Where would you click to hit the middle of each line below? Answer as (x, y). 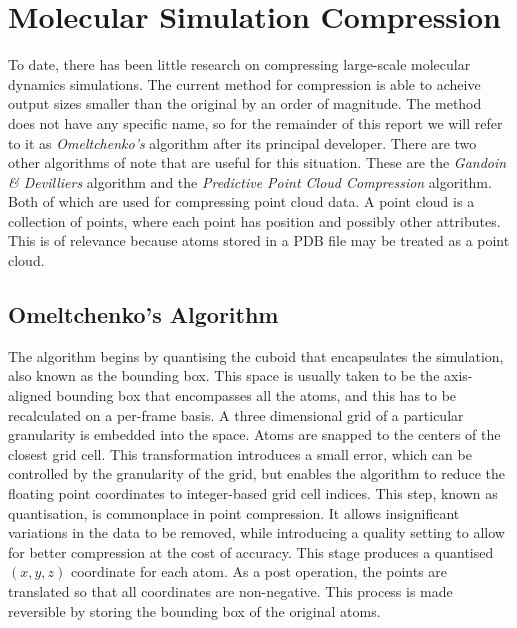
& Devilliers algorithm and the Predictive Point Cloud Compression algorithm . (250, 181)
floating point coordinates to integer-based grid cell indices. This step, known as (253, 493)
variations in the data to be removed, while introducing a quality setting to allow (256, 532)
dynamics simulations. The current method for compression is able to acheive (244, 83)
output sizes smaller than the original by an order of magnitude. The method (245, 103)
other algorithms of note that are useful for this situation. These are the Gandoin (257, 162)
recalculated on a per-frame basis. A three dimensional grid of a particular (236, 414)
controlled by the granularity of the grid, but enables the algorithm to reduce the (256, 473)
